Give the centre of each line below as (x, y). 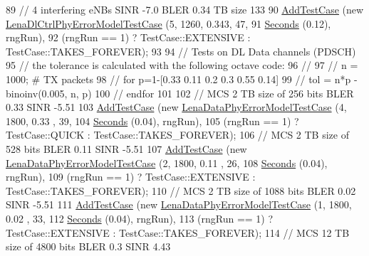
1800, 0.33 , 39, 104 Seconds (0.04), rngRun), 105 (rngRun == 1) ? (152, 121)
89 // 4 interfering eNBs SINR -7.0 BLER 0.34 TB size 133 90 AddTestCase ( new (185, 9)
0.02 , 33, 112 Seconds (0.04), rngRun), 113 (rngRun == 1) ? (140, 218)
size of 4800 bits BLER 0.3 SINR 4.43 (88, 246)
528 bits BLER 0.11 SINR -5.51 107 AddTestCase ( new (126, 148)
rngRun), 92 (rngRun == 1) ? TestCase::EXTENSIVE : (128, 37)
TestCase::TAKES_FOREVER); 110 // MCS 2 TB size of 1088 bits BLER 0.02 (181, 190)
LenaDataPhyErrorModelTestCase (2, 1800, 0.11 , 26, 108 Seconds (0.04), (167, 162)
